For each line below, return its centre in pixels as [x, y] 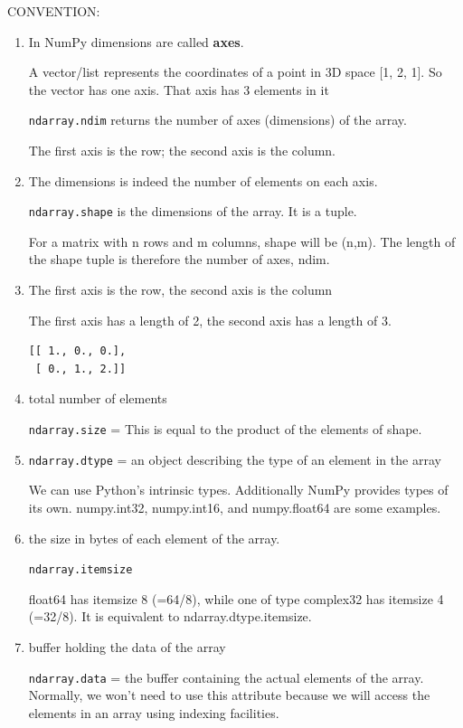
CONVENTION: [54, 11]
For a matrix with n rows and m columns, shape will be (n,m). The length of [242, 241]
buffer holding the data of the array [127, 646]
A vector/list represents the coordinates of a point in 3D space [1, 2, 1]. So [235, 72]
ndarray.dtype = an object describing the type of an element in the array [235, 459]
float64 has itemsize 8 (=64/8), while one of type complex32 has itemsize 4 [236, 598]
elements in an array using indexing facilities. [154, 712]
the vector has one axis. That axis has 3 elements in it [179, 89]
